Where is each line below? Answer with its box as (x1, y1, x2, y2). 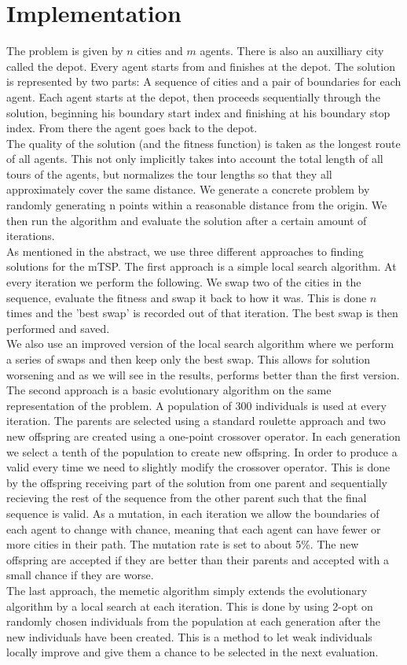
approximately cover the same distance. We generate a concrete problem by (6, 181, 370, 198)
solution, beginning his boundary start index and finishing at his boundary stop (6, 104, 390, 120)
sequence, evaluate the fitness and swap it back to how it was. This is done (6, 289, 367, 305)
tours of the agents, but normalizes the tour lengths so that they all (6, 165, 332, 182)
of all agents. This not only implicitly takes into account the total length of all (6, 150, 383, 167)
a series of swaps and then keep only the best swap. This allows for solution (6, 351, 371, 367)
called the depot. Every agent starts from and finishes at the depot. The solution (6, 57, 395, 74)
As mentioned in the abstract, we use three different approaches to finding (6, 242, 364, 259)
